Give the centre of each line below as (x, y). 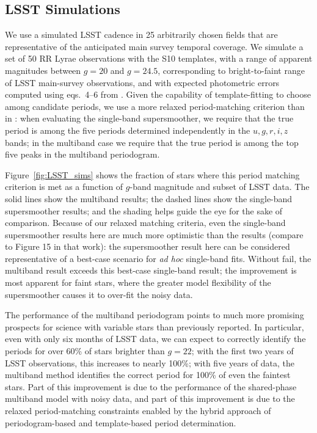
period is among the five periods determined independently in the (128, 130)
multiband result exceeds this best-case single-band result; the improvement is (151, 270)
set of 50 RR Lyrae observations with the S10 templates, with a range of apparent (159, 58)
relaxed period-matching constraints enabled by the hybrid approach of (138, 411)
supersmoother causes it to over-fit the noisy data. (99, 294)
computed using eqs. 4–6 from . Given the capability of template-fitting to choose (158, 94)
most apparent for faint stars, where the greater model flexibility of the (138, 282)
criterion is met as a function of (64, 187)
